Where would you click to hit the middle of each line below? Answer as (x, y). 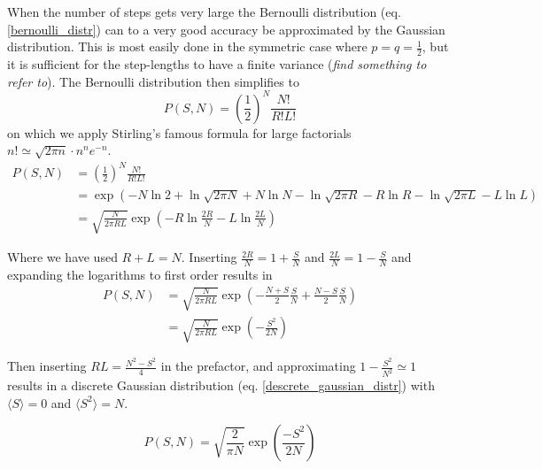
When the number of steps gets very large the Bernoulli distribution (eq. (204, 12)
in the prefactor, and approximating (258, 366)
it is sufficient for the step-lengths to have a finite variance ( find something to (217, 64)
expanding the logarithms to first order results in (140, 274)
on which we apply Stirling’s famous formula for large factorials (179, 132)
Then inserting (47, 366)
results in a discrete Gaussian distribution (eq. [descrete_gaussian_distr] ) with (221, 385)
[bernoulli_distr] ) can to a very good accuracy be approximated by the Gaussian (226, 29)
